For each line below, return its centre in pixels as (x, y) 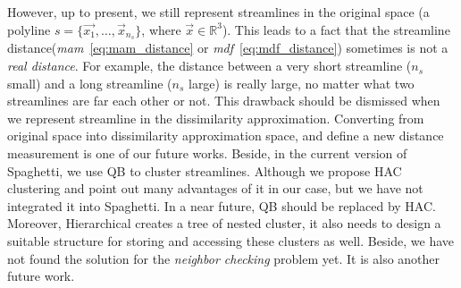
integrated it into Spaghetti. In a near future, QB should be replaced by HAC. (222, 205)
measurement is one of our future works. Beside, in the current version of (207, 153)
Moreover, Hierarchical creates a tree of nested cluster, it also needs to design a (224, 223)
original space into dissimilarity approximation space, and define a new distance (226, 136)
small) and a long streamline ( (90, 83)
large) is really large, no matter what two (301, 83)
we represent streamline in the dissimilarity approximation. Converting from (216, 118)
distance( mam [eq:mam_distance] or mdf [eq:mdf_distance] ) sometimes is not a (228, 48)
